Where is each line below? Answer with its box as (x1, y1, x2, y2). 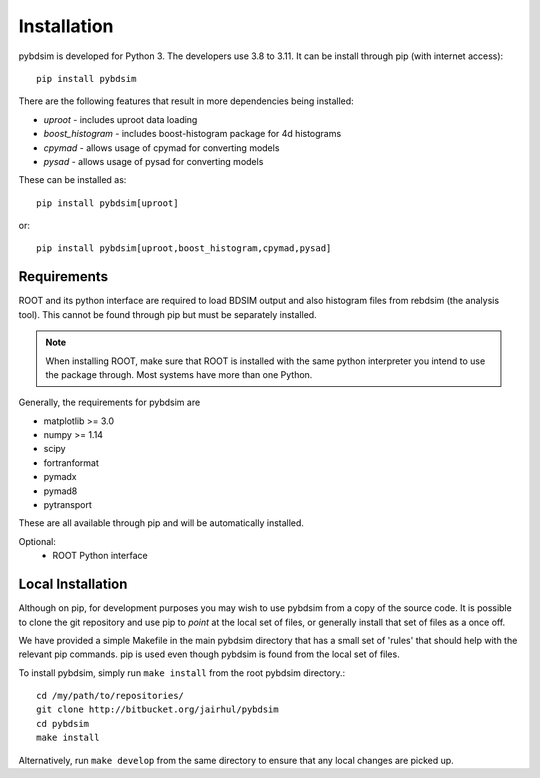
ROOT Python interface (52, 550, 149, 562)
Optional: (18, 535, 57, 547)
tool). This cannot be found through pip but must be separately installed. (18, 308, 317, 320)
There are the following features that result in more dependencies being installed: (18, 95, 354, 107)
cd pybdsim (36, 718, 90, 729)
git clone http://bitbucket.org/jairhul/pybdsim (36, 704, 279, 715)
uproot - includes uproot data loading (43, 113, 198, 125)
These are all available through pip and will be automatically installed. (18, 517, 305, 529)
